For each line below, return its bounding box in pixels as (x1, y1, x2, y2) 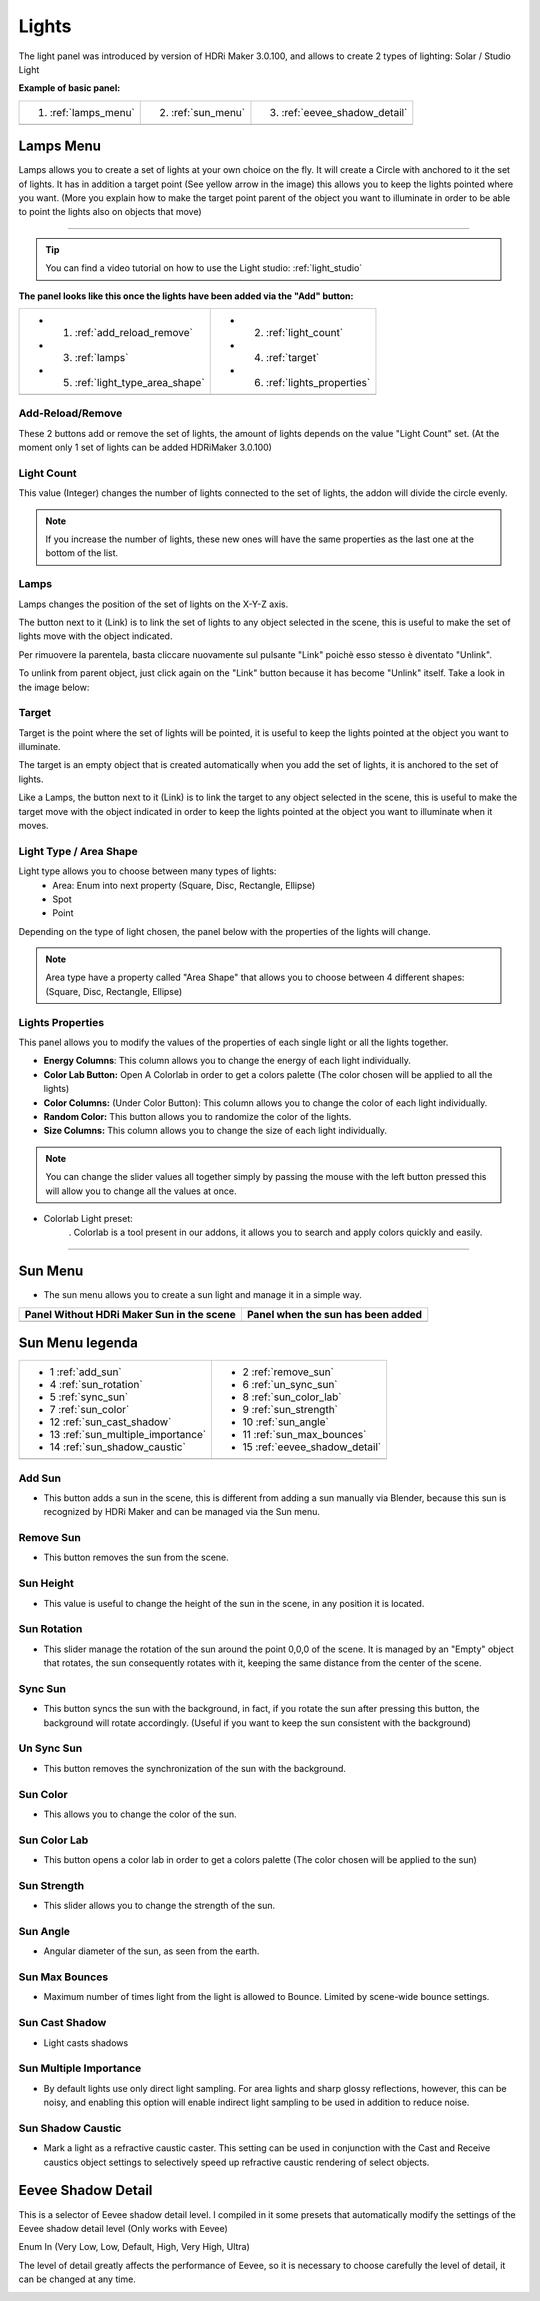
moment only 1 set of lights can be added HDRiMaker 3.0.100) (18, 441, 272, 454)
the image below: (18, 681, 90, 693)
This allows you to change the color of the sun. (43, 1808, 237, 1820)
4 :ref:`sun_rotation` (49, 1378, 144, 1392)
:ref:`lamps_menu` (49, 105, 135, 119)
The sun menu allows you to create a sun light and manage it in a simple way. (43, 1289, 362, 1301)
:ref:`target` (265, 350, 320, 364)
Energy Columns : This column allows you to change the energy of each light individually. (43, 1055, 412, 1067)
